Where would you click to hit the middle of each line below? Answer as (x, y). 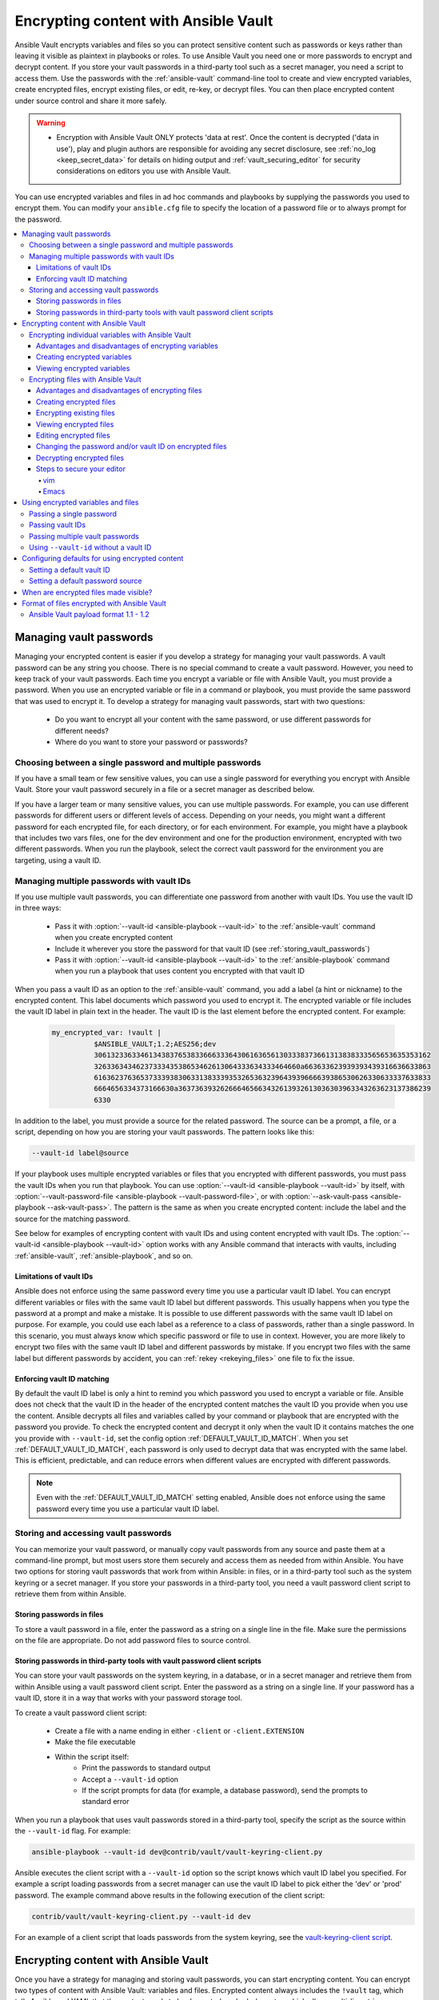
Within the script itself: (92, 1757)
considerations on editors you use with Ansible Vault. (144, 171)
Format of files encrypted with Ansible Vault (94, 603)
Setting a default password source (86, 581)
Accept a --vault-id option (130, 1779)
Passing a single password (73, 514)
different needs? (82, 730)
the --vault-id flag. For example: (73, 1831)
